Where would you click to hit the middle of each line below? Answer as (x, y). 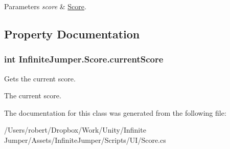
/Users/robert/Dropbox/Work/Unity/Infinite (75, 130)
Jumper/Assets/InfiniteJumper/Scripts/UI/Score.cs (85, 140)
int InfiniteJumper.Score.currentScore (84, 59)
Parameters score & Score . (45, 6)
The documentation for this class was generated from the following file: (115, 112)
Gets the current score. (40, 78)
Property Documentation (72, 34)
